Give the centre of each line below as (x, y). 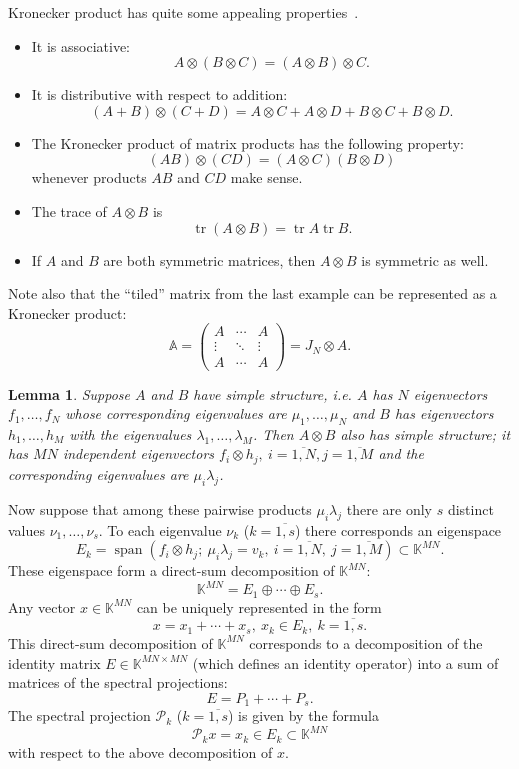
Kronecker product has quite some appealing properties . (183, 12)
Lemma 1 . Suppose (69, 393)
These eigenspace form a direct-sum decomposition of (171, 570)
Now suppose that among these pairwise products (160, 508)
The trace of (69, 210)
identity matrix (54, 662)
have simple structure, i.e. (272, 393)
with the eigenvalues (130, 433)
